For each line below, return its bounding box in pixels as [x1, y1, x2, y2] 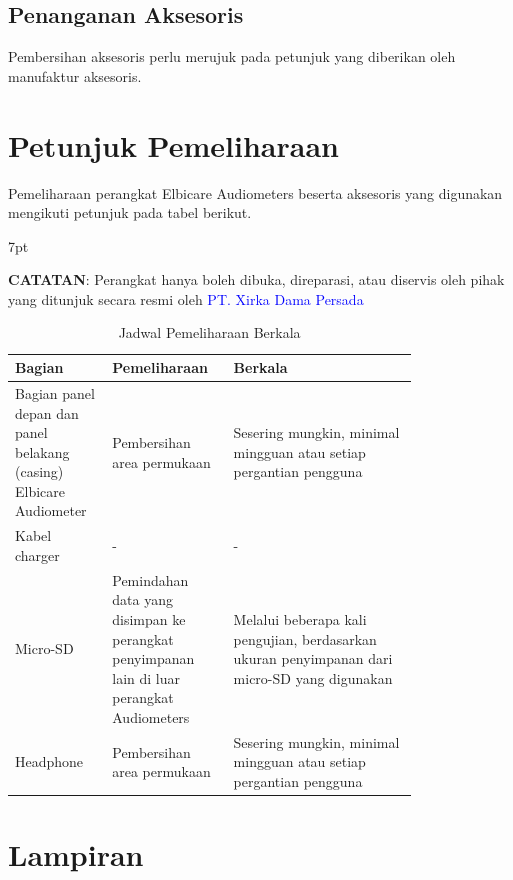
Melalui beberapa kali [233, 608, 367, 629]
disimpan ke [112, 608, 186, 629]
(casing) [15, 461, 64, 482]
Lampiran [8, 834, 144, 875]
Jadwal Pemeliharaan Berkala [118, 322, 301, 343]
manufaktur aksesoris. [8, 65, 142, 86]
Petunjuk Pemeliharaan [8, 124, 339, 165]
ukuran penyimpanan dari [233, 648, 393, 669]
